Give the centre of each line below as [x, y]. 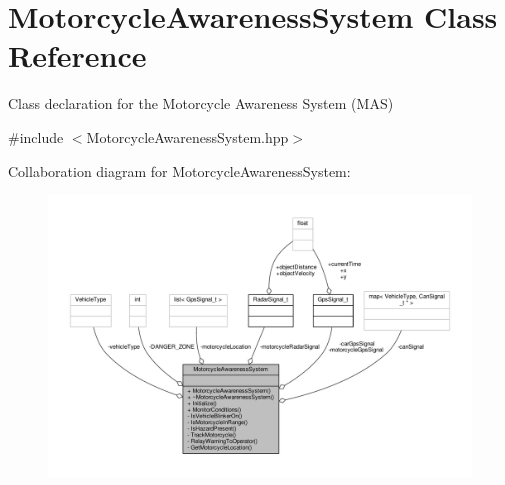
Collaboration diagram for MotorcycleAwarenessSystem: [179, 170]
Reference [77, 55]
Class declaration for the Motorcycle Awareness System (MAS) [201, 103]
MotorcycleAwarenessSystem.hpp [187, 136]
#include [36, 136]
